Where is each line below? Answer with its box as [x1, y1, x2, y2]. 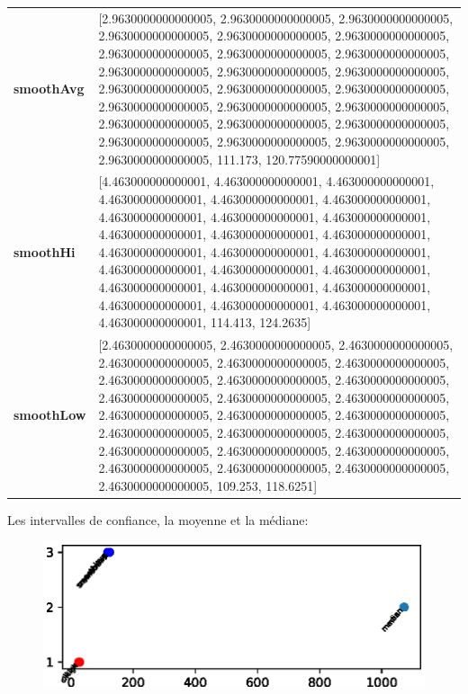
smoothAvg [13, 79, 85, 98]
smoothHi [13, 242, 76, 261]
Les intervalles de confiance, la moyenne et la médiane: [7, 510, 309, 529]
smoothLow [13, 405, 86, 424]
